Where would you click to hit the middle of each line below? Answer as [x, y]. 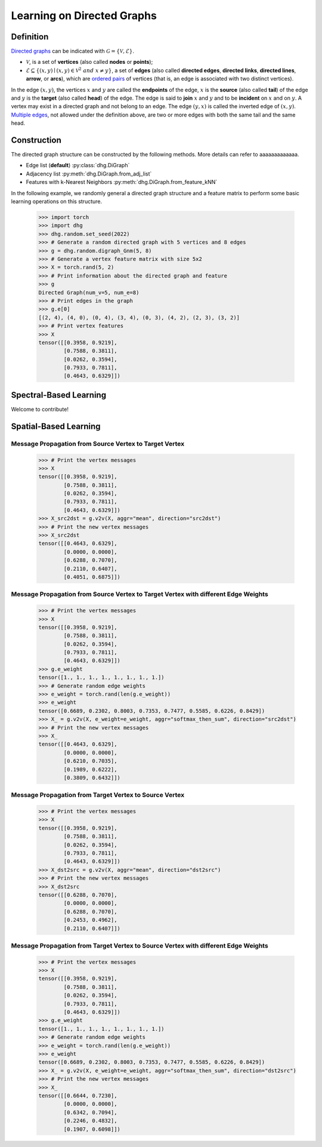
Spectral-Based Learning [59, 395]
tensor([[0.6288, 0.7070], [78, 895]
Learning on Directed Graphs [84, 16]
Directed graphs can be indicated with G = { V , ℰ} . [72, 51]
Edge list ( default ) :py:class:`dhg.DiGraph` [78, 165]
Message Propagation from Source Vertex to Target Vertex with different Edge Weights [140, 594]
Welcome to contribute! [40, 409]
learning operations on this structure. [57, 202]
